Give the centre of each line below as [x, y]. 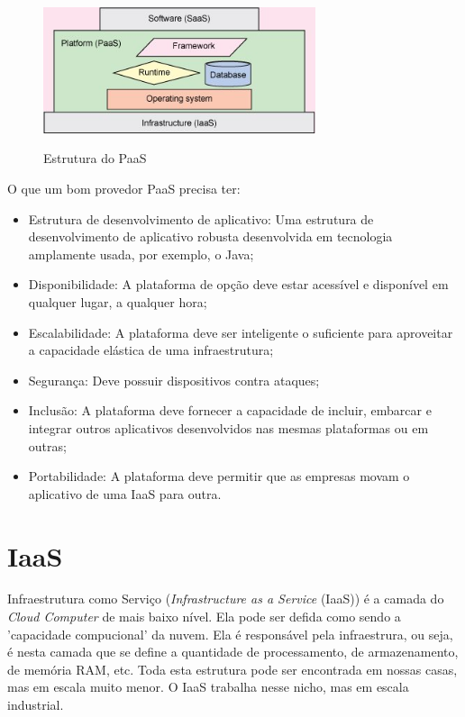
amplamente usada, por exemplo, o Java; [141, 254]
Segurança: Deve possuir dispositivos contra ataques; [174, 380]
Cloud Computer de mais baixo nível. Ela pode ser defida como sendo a [204, 617]
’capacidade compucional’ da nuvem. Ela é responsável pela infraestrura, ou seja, [230, 634]
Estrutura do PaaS [95, 158]
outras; [47, 445]
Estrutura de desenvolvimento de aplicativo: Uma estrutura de [201, 218]
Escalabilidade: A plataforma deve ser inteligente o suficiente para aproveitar [241, 332]
